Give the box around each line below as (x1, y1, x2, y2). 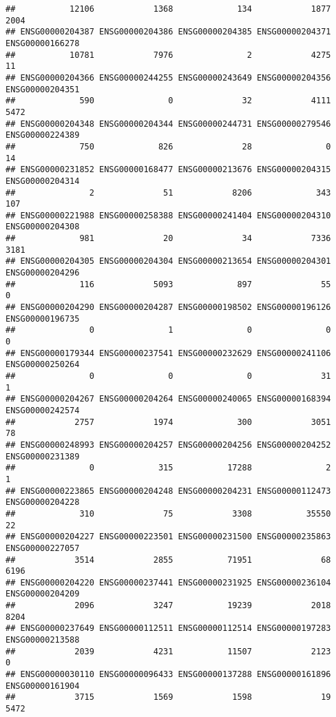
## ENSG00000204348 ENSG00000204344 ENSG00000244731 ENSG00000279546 (6, 118, 331, 129)
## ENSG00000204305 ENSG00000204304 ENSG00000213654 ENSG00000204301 (6, 256, 331, 267)
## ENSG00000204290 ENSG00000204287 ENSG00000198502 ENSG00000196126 (6, 302, 331, 313)
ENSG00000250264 (6, 360, 80, 370)
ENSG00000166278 (6, 38, 80, 48)
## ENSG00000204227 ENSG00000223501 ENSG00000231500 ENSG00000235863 (6, 532, 331, 542)
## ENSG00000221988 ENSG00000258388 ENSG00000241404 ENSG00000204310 (6, 210, 331, 220)
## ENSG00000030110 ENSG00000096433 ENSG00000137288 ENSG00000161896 (6, 669, 331, 680)
